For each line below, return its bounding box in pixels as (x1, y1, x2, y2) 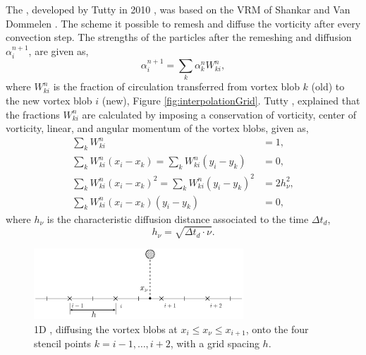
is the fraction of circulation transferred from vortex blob (53, 79, 300, 94)
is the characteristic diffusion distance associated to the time (47, 211, 309, 226)
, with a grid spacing (170, 336, 260, 351)
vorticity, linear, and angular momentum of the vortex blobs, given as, (6, 121, 309, 136)
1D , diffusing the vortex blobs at (34, 321, 178, 336)
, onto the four (245, 321, 309, 336)
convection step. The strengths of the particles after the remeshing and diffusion (6, 30, 352, 44)
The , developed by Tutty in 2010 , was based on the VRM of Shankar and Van (6, 2, 350, 16)
